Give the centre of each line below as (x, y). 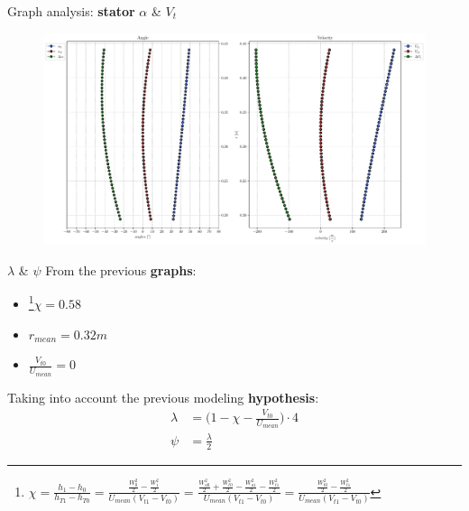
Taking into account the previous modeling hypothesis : (163, 397)
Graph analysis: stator (71, 11)
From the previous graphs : (121, 269)
